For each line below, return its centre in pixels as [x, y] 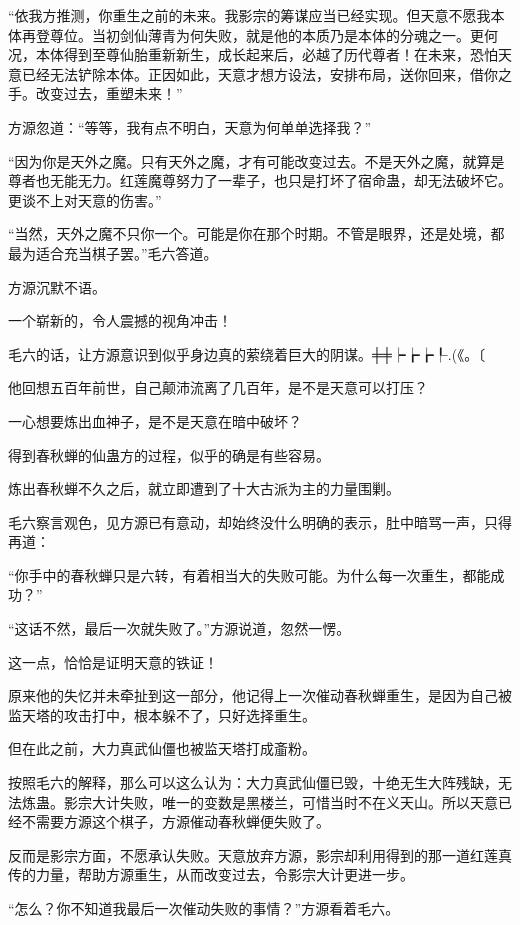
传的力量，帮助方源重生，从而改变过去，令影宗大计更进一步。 [211, 874]
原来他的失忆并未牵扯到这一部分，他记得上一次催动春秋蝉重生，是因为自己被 [260, 695]
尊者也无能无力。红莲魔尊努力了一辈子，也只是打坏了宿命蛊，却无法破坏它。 [260, 180]
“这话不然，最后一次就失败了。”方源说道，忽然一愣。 [179, 628]
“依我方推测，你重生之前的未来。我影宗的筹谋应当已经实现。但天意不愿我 [249, 15]
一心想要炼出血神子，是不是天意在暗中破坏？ [155, 420]
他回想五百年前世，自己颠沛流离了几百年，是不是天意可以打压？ [218, 387]
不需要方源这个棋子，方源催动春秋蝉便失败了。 [175, 821]
